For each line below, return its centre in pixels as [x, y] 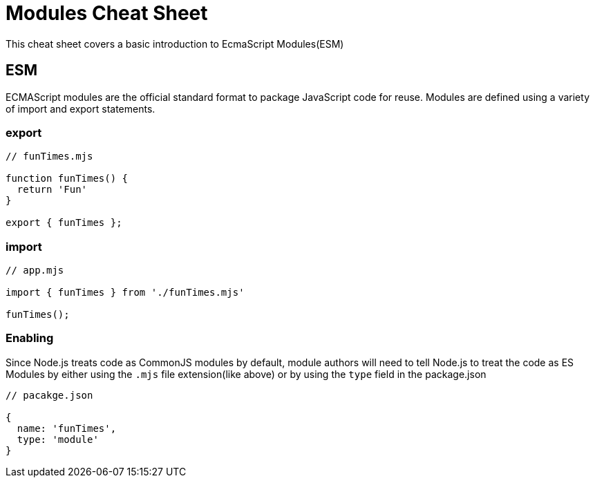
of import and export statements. [81, 108]
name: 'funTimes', [67, 428]
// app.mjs [35, 271]
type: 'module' [58, 439]
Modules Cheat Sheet [107, 13]
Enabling [30, 338]
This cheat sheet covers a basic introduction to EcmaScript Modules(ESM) [175, 44]
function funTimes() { [67, 179]
